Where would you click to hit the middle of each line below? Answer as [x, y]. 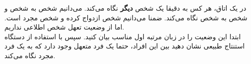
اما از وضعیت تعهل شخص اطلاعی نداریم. [64, 27]
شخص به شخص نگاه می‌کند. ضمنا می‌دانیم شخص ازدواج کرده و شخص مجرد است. [126, 17]
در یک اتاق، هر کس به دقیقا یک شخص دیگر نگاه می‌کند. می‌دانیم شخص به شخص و [125, 8]
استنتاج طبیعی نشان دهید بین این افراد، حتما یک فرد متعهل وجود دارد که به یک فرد [125, 46]
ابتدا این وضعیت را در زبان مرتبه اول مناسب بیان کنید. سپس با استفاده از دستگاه [123, 36]
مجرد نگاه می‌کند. [30, 55]
